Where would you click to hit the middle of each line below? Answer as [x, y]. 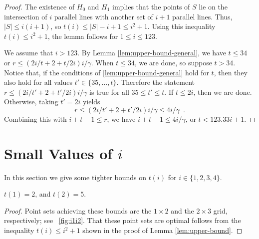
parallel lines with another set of [104, 16]
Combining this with [35, 119]
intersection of [26, 16]
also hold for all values [38, 82]
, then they [231, 72]
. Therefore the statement [155, 82]
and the [182, 210]
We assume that [29, 53]
